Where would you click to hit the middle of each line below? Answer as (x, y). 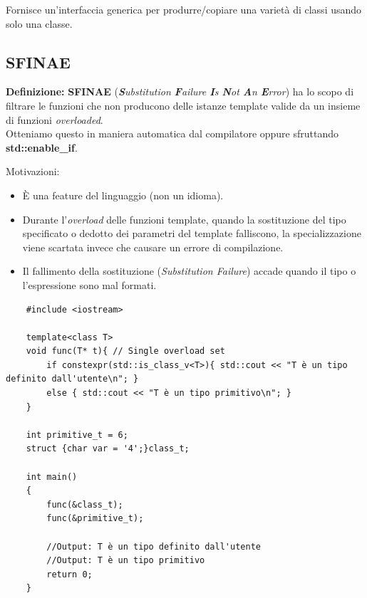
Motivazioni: (33, 171)
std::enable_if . (42, 147)
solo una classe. (39, 23)
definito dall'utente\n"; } (72, 379)
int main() (52, 477)
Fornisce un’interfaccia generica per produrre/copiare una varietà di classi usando (184, 9)
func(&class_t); (85, 504)
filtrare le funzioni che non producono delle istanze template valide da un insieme (183, 105)
